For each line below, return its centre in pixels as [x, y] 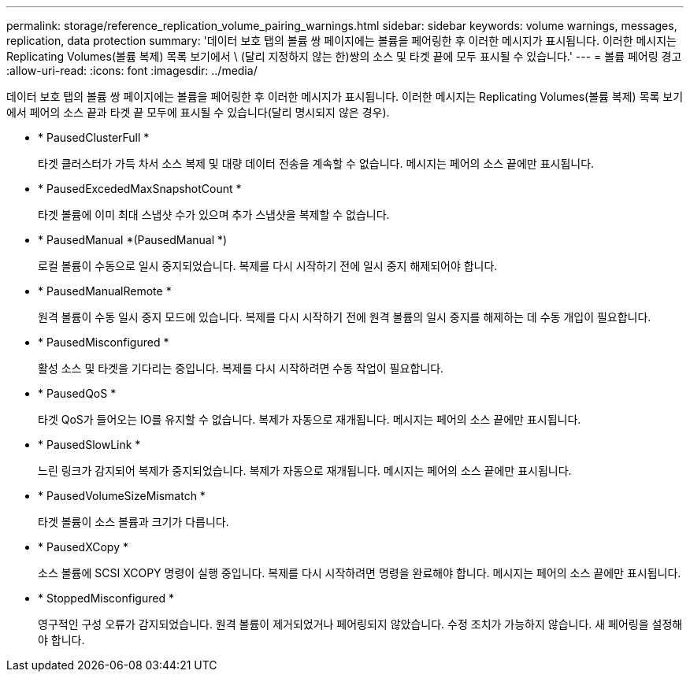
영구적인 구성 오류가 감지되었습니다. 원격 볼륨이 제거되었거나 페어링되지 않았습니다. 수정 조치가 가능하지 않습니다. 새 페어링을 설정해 [360, 624]
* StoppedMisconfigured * [106, 598]
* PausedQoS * [77, 393]
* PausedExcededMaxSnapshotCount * [140, 189]
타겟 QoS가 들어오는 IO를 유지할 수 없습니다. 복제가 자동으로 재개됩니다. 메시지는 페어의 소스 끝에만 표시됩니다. [310, 419]
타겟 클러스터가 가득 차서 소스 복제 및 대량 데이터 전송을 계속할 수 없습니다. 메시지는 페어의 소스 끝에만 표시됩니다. [316, 163]
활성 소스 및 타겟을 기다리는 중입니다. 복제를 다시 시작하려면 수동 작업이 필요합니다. [241, 368]
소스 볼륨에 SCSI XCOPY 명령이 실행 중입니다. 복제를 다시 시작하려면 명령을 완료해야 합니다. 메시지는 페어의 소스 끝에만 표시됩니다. [360, 573]
